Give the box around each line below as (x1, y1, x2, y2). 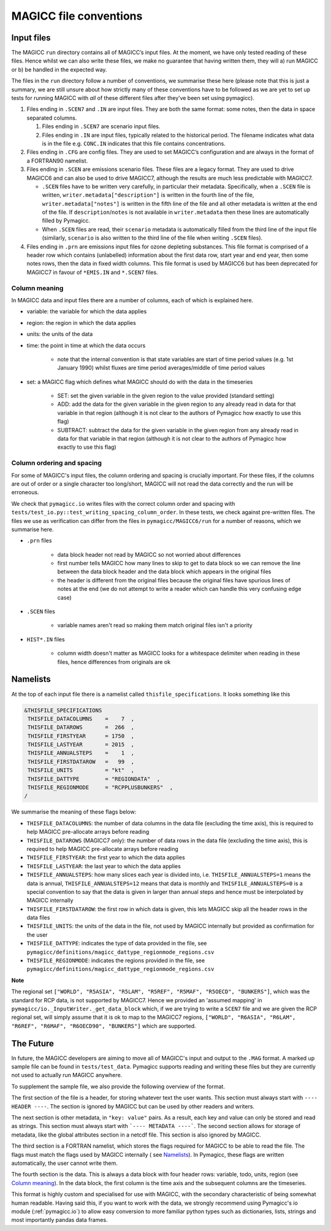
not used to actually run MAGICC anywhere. (11, 1072, 123, 1079)
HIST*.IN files (26, 635, 65, 643)
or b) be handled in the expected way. (11, 66, 107, 73)
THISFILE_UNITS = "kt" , (28, 767, 135, 774)
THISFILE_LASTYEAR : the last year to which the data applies (26, 862, 181, 870)
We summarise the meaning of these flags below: (11, 808, 137, 815)
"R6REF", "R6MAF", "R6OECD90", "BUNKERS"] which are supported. (11, 1022, 196, 1029)
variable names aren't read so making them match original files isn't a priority (57, 622, 253, 629)
